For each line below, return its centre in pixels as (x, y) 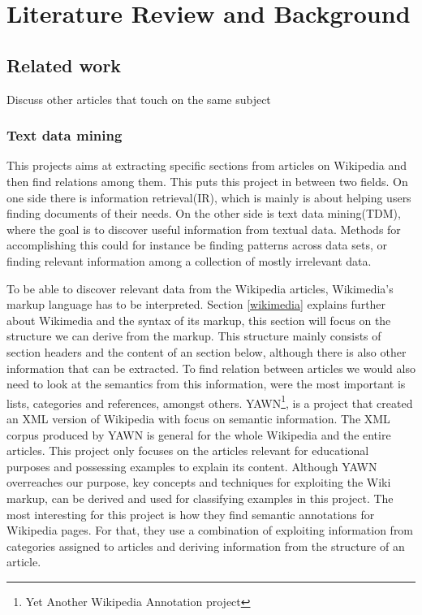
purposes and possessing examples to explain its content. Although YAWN (192, 466)
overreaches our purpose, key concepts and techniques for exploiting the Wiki (199, 482)
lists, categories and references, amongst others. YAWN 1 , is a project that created (210, 401)
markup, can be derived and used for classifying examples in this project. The (200, 498)
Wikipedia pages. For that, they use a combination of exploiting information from (210, 530)
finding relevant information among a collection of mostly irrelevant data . (189, 260)
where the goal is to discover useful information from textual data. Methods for (204, 229)
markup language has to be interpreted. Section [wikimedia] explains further (196, 304)
